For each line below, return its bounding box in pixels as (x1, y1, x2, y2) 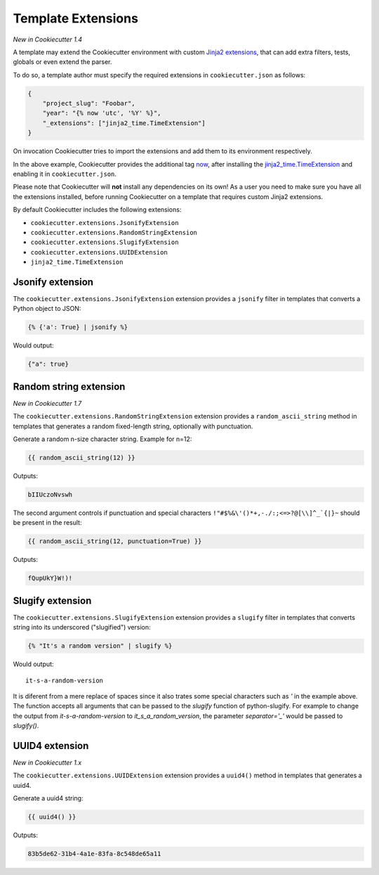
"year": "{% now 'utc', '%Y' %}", (42, 109, 161, 117)
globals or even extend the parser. (13, 58, 112, 66)
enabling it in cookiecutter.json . (13, 170, 117, 179)
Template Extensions (13, 11, 138, 26)
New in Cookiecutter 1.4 (13, 35, 82, 44)
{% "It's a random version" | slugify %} (27, 642, 173, 650)
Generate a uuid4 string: (13, 794, 84, 803)
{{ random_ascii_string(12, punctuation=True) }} (27, 537, 202, 545)
